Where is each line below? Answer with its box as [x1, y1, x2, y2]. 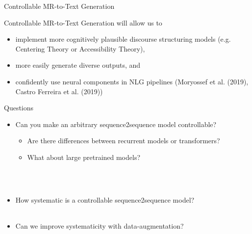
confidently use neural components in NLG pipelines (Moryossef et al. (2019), [15, 76, 249, 86]
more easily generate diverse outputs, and [15, 60, 141, 70]
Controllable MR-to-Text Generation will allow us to [4, 17, 162, 27]
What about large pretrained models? [27, 152, 141, 162]
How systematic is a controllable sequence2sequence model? [15, 194, 195, 205]
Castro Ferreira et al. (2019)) [15, 86, 103, 96]
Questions [4, 103, 34, 113]
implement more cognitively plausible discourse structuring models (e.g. [15, 34, 231, 44]
